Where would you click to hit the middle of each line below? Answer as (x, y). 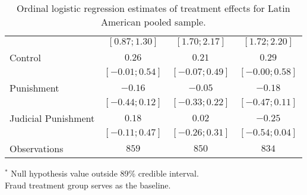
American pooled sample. (153, 22)
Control (25, 57)
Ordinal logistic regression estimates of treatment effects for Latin (153, 8)
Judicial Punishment (52, 118)
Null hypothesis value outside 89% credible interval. (105, 173)
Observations (37, 148)
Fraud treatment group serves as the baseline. (88, 185)
